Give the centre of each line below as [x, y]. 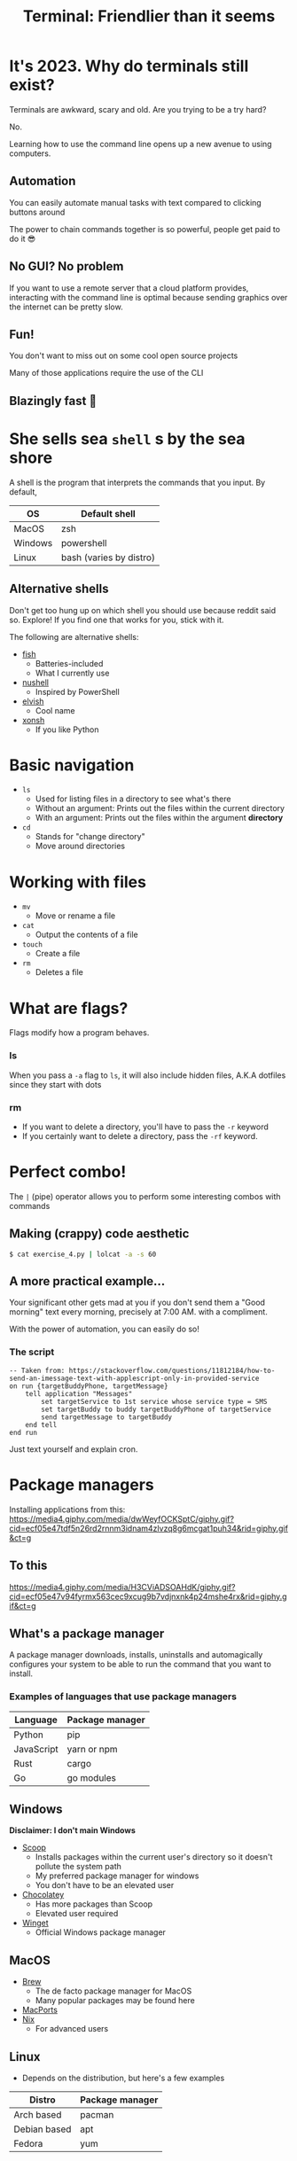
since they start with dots [55, 1084]
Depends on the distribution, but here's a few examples [123, 2078]
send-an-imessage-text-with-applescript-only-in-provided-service [134, 1378]
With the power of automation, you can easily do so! [104, 1329]
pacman [97, 2115]
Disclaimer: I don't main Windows [72, 1830]
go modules [92, 1777]
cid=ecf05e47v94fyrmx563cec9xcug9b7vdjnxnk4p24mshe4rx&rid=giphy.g [148, 1596]
